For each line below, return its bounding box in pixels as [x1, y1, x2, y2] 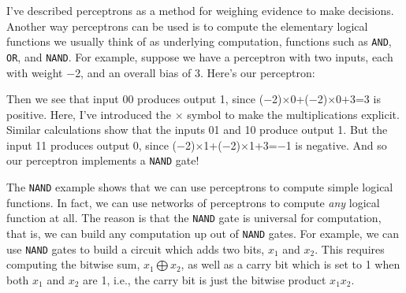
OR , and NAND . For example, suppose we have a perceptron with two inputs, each [6, 48, 393, 65]
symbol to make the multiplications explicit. [187, 106, 400, 122]
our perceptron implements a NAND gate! [6, 152, 199, 169]
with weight [6, 64, 63, 80]
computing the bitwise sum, [6, 256, 140, 273]
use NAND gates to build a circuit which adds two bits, [6, 240, 265, 257]
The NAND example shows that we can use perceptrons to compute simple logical [6, 179, 393, 195]
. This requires [315, 240, 385, 257]
